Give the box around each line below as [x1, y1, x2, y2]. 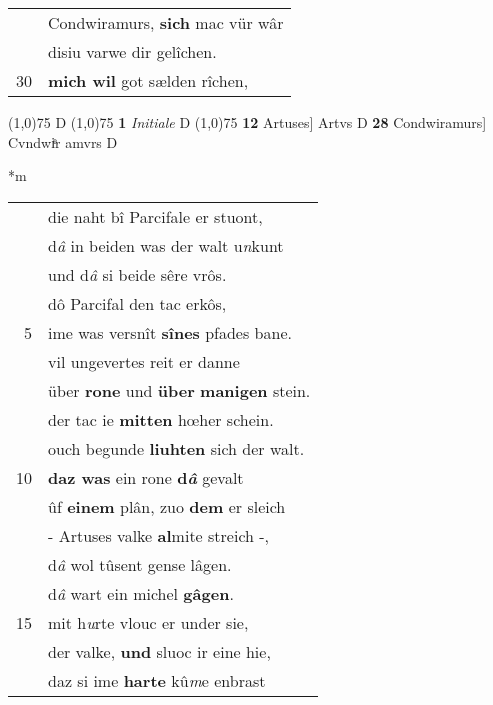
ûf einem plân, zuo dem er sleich [48, 494, 286, 518]
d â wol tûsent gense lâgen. [48, 552, 232, 576]
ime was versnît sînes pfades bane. [48, 320, 292, 344]
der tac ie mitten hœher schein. [48, 407, 274, 431]
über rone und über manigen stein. [48, 378, 311, 402]
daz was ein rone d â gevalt [48, 465, 244, 489]
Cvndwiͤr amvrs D [8, 131, 118, 152]
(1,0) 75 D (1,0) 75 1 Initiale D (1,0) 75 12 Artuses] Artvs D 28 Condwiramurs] [8, 112, 487, 132]
